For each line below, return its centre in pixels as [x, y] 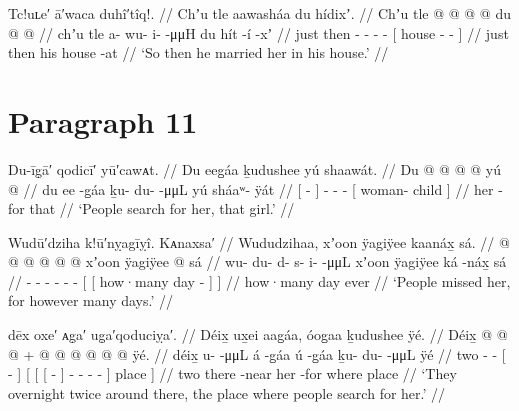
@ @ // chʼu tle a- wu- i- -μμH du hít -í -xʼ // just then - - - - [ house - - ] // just [258, 32]
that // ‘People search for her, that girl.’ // [162, 208]
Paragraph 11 [103, 120]
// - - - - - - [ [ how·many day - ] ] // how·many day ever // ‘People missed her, [259, 280]
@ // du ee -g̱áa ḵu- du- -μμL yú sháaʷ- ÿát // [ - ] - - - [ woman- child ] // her [251, 188]
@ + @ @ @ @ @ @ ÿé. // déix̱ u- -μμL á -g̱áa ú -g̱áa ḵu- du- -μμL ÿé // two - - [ [257, 353]
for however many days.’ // [91, 300]
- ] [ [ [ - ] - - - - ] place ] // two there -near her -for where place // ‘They [232, 373]
